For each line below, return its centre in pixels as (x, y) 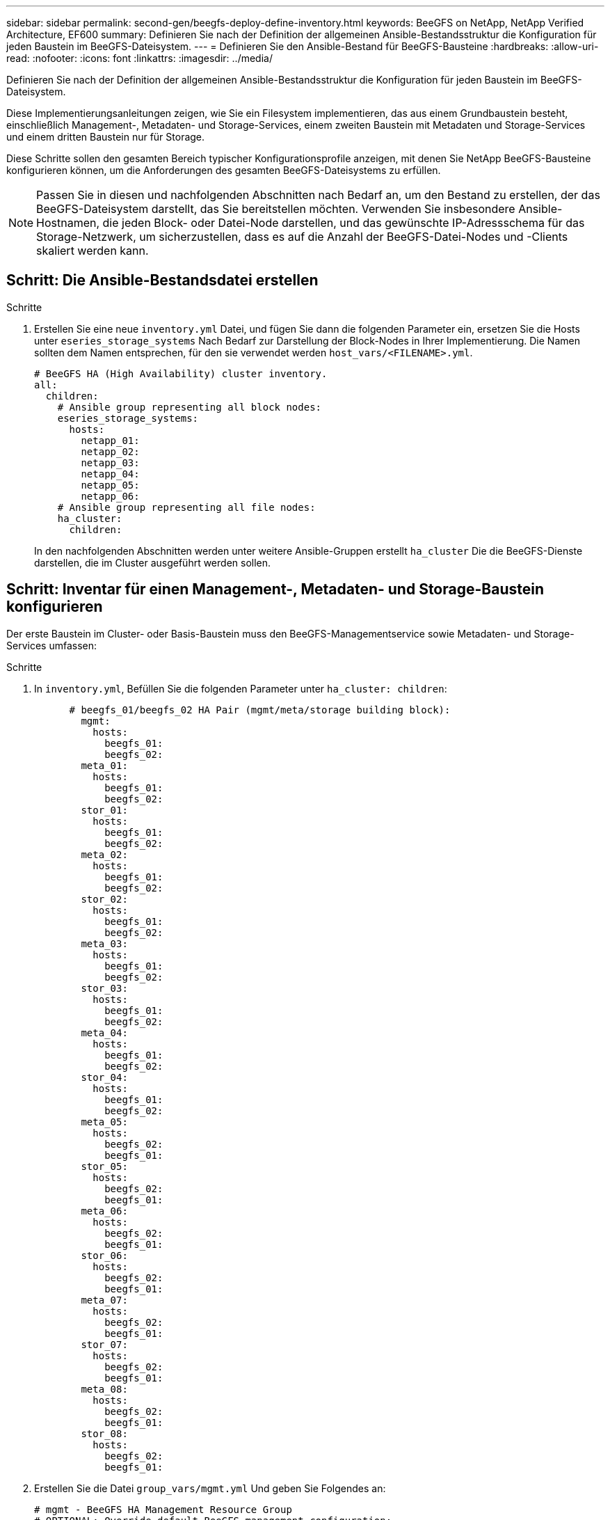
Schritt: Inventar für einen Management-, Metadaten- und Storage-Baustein (275, 589)
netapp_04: (110, 474)
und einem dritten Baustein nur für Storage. (106, 137)
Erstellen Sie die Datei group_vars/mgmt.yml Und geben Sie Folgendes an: (210, 1488)
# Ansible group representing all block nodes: (190, 407)
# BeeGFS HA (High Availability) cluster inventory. (181, 373)
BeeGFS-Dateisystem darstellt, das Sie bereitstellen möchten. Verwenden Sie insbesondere (276, 209)
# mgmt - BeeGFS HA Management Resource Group (163, 1509)
